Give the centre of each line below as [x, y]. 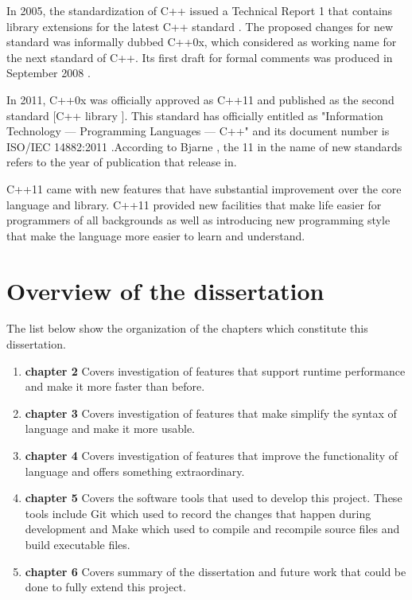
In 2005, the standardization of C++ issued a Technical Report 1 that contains [200, 10]
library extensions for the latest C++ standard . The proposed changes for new [200, 26]
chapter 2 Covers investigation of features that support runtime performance [215, 370]
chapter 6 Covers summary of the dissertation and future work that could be [216, 571]
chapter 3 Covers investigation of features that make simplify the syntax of [211, 413]
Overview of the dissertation [165, 290]
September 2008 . [49, 73]
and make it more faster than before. [115, 386]
